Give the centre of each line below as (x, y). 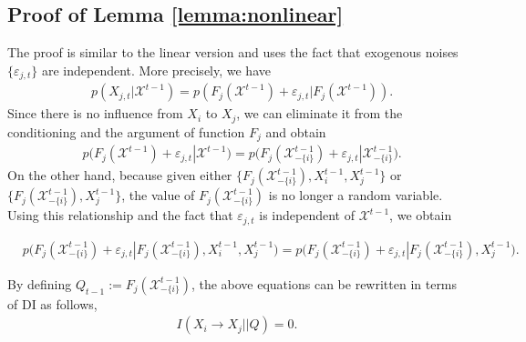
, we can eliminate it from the (320, 113)
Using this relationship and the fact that (120, 215)
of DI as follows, (52, 303)
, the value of (158, 195)
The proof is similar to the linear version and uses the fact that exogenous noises (233, 52)
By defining (40, 283)
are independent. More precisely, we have (156, 70)
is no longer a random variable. (356, 195)
